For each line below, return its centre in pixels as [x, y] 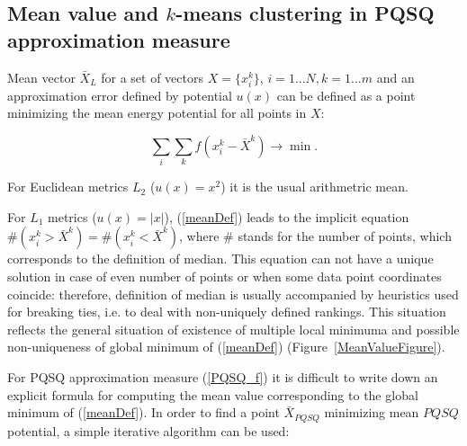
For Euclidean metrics [68, 187]
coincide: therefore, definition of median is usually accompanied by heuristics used [233, 294]
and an [395, 77]
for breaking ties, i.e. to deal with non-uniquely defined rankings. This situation [227, 312]
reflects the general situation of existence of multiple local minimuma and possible [233, 329]
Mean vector [41, 77]
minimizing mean [372, 412]
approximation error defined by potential [120, 95]
